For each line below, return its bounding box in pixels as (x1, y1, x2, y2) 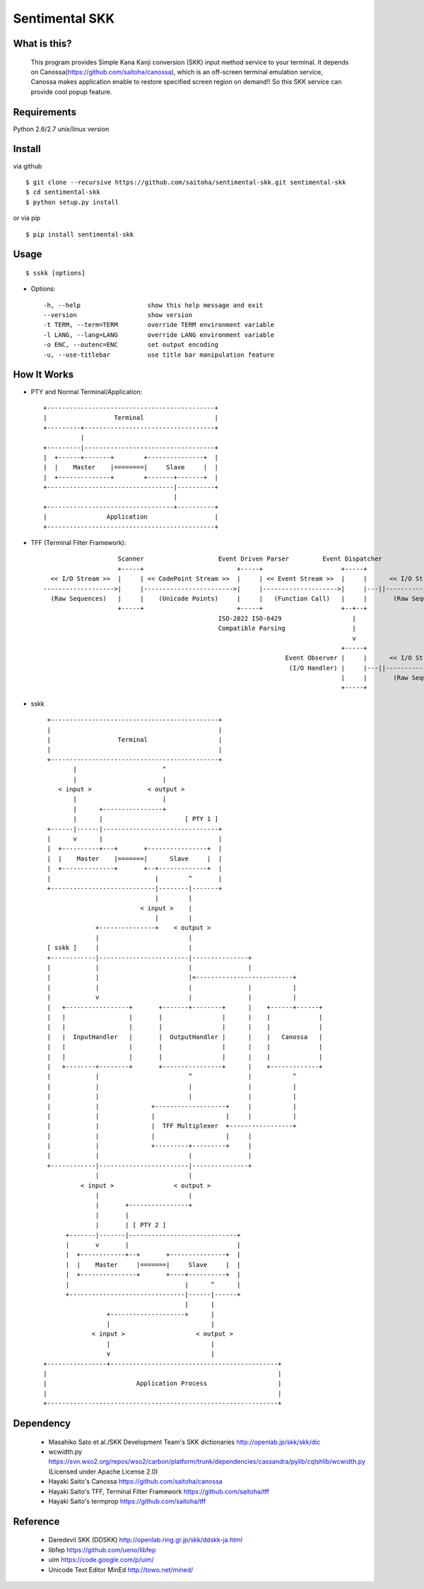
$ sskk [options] (25, 269, 86, 277)
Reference (13, 1515, 60, 1527)
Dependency (13, 1418, 71, 1430)
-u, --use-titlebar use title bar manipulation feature (43, 350, 275, 359)
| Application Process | (43, 1379, 282, 1387)
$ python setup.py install (25, 198, 119, 206)
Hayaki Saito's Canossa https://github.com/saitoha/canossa (48, 1477, 223, 1486)
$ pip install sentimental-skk (25, 230, 134, 239)
